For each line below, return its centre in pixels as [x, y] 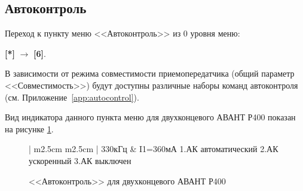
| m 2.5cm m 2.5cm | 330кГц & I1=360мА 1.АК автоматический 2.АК [154, 149]
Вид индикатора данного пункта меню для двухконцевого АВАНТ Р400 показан [150, 117]
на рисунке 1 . [29, 128]
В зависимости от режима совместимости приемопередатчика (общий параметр [150, 73]
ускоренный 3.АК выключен [80, 160]
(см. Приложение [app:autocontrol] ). [72, 97]
